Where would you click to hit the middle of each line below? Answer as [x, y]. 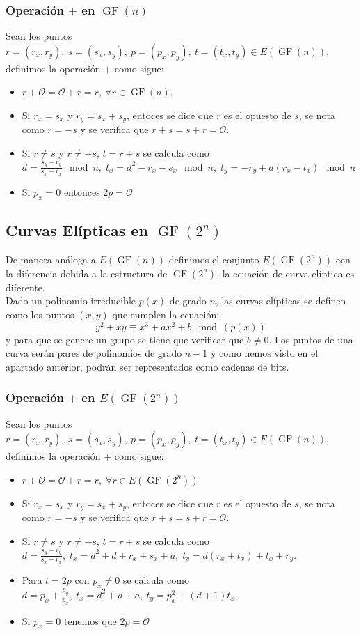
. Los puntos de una [311, 339]
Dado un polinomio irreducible [71, 301]
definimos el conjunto [214, 259]
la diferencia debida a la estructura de [87, 273]
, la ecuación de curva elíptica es [286, 273]
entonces [82, 191]
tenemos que [90, 620]
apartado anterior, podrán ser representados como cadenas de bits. [147, 366]
